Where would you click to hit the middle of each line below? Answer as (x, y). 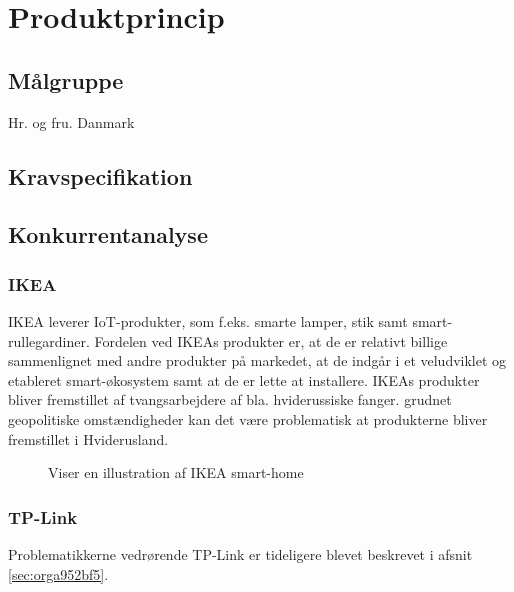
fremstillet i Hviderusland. (88, 438)
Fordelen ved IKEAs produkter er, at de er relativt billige (271, 340)
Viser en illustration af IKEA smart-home (176, 472)
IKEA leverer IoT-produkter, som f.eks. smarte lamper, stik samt (208, 320)
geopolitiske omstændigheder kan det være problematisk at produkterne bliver (248, 418)
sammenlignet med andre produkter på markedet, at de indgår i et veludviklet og (257, 360)
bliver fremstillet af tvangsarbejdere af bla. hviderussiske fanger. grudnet (230, 399)
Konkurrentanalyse (108, 234)
